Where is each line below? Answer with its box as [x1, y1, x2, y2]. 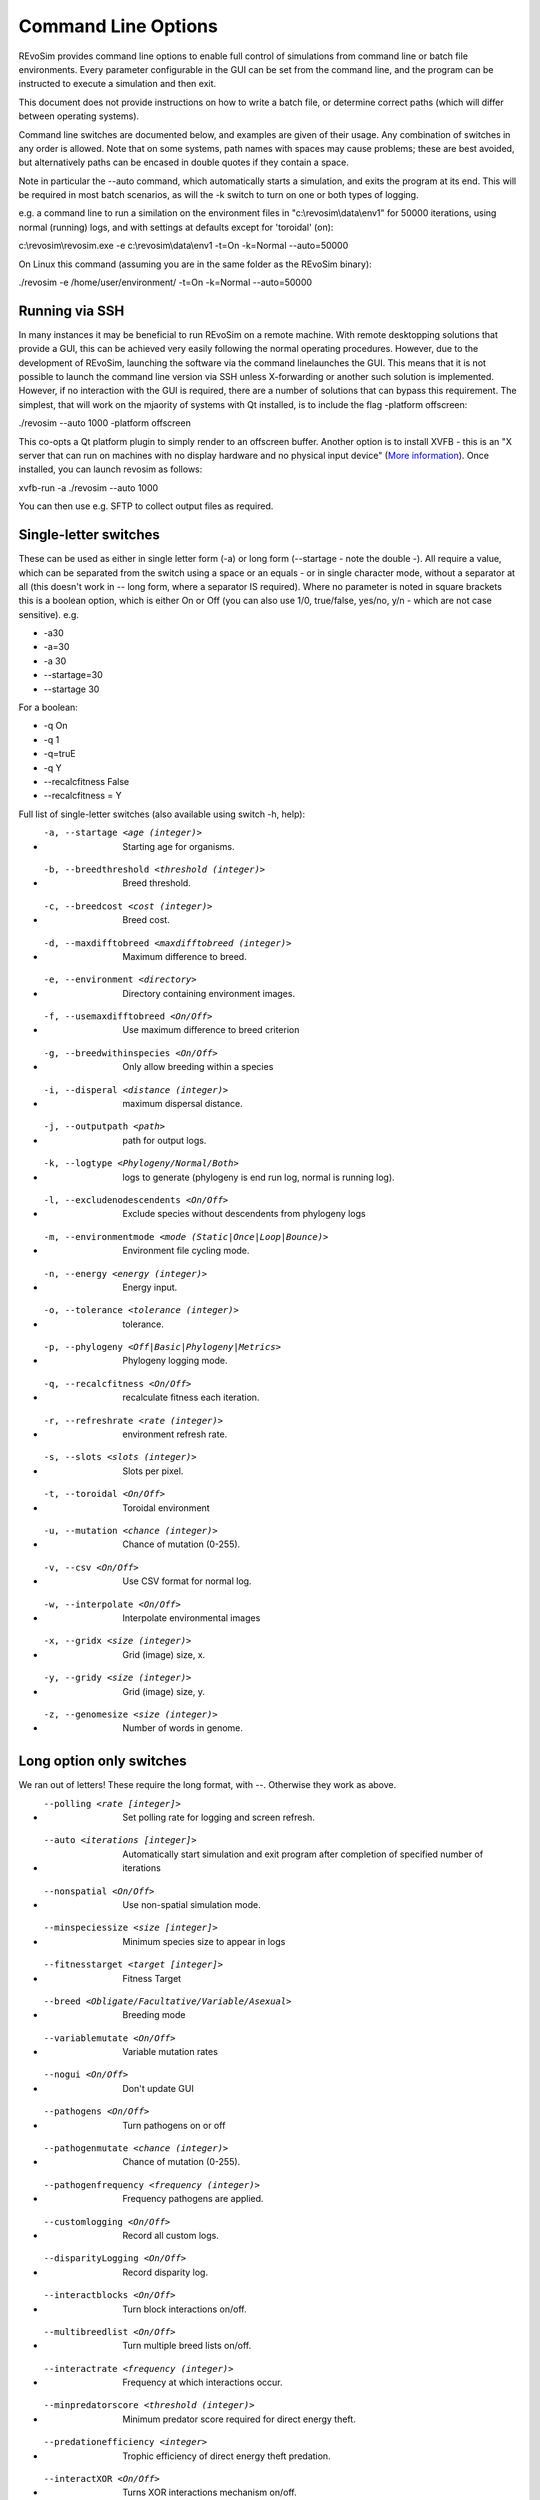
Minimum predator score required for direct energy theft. [122, 2413, 357, 2425]
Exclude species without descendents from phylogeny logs [122, 1208, 366, 1220]
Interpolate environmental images [122, 1611, 261, 1624]
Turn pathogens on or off [122, 2119, 226, 2131]
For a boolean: [18, 701, 79, 714]
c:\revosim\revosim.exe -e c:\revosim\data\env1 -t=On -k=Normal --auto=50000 [18, 240, 349, 252]
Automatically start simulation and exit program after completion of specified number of [122, 1848, 484, 1860]
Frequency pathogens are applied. [122, 2193, 264, 2205]
